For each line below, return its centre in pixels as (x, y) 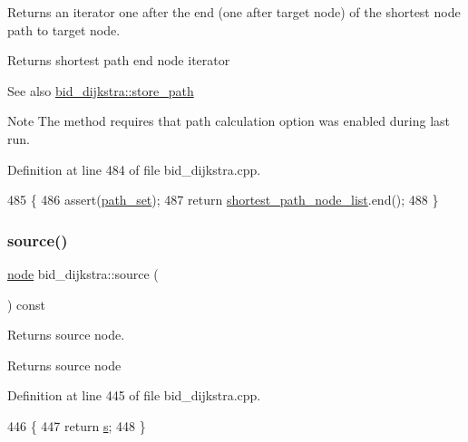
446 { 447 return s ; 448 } (77, 425)
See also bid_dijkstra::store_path (101, 90)
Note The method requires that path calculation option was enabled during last (229, 121)
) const (27, 304)
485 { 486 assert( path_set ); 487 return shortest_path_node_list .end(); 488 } (223, 200)
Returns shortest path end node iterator (119, 60)
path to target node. (64, 29)
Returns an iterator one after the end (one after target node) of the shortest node (234, 12)
